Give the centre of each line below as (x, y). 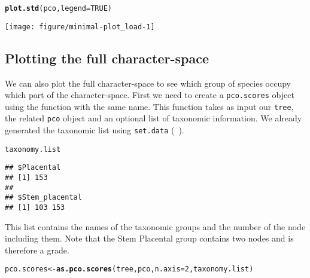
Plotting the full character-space (107, 58)
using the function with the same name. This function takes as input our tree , (149, 106)
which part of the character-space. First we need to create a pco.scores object (150, 95)
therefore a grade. (37, 250)
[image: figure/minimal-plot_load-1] (80, 27)
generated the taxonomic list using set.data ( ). (95, 130)
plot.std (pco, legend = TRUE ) (59, 8)
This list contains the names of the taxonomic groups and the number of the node (155, 226)
